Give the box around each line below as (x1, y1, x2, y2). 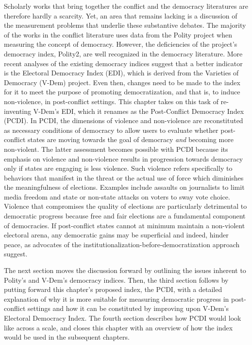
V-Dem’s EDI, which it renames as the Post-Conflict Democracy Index (33, 106, 244, 116)
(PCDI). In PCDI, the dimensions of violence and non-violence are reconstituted (4, 115, 243, 126)
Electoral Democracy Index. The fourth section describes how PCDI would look (4, 313, 241, 323)
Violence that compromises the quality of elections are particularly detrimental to (4, 201, 247, 211)
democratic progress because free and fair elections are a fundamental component (4, 211, 246, 221)
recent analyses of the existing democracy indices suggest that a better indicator (4, 58, 243, 68)
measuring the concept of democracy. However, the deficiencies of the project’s (4, 39, 237, 49)
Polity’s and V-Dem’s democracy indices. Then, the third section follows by (4, 274, 229, 285)
